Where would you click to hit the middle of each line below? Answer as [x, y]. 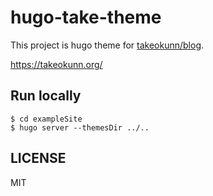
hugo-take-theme [86, 17]
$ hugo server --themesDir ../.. [80, 127]
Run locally [46, 96]
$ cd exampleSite [46, 119]
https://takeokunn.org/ [56, 64]
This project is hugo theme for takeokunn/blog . [107, 45]
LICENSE [38, 158]
